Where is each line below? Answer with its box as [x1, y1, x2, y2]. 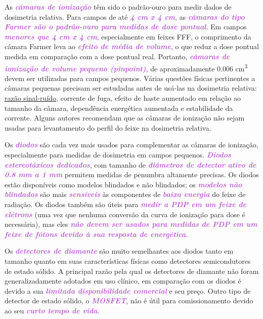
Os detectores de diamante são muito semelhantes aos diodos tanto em [5, 246, 234, 256]
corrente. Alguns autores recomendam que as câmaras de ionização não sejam [5, 112, 245, 123]
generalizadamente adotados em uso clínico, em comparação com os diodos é [5, 275, 241, 286]
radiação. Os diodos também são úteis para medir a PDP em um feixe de [5, 198, 247, 209]
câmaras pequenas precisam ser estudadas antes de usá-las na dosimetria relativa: [5, 83, 257, 93]
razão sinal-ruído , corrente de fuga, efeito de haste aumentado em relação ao [5, 93, 241, 103]
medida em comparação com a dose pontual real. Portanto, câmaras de [5, 51, 230, 61]
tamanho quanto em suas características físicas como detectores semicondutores [5, 255, 251, 266]
